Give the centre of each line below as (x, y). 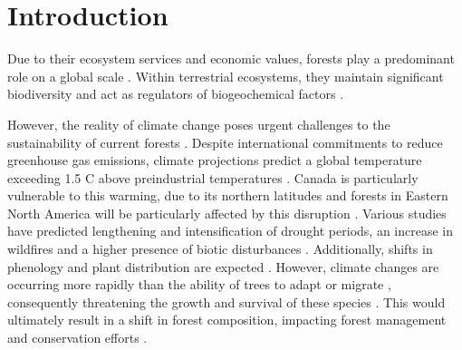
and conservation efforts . (77, 338)
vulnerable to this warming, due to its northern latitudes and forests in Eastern (228, 195)
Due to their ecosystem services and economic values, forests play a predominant (231, 58)
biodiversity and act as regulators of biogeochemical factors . (176, 94)
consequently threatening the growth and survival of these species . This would (226, 301)
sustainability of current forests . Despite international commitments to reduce (225, 142)
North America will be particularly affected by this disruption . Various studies (227, 213)
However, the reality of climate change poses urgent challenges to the (199, 124)
